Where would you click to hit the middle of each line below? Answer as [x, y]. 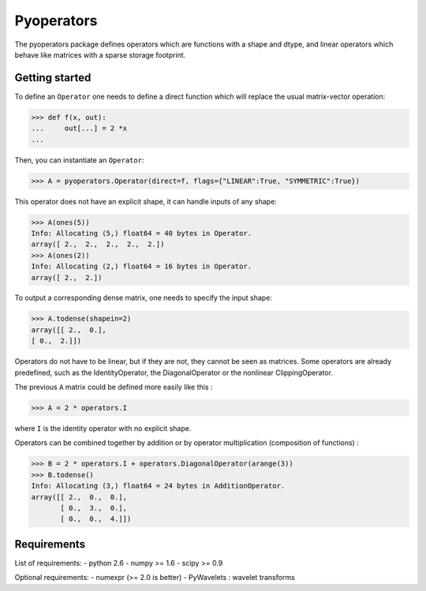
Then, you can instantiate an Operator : [79, 160]
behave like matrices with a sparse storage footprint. [100, 54]
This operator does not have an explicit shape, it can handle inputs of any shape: [146, 201]
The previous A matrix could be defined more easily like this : [114, 387]
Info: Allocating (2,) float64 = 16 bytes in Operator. [142, 267]
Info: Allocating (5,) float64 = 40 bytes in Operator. [142, 233]
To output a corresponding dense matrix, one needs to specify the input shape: [143, 298]
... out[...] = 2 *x [79, 129]
